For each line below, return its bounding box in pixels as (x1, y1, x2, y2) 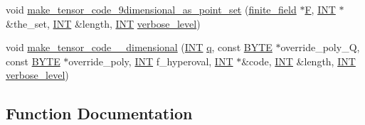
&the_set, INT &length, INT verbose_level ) (6, 16, 201, 31)
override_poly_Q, (280, 40, 360, 55)
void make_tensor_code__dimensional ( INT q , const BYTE (6, 40, 273, 55)
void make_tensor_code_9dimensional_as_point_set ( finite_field (6, 2, 297, 16)
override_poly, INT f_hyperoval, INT (68, 53, 233, 68)
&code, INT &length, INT (241, 53, 356, 68)
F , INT (305, 2, 336, 16)
